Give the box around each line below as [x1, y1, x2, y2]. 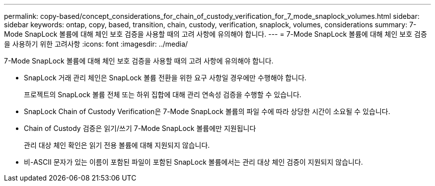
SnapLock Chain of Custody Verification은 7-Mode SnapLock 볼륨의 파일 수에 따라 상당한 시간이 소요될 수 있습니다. [24, 107, 390, 116]
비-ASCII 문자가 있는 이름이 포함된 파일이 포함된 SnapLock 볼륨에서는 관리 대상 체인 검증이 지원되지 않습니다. [24, 158, 363, 166]
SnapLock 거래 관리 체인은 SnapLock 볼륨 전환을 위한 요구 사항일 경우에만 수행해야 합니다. [24, 73, 307, 82]
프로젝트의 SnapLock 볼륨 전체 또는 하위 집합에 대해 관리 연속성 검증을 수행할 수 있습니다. [24, 90, 301, 99]
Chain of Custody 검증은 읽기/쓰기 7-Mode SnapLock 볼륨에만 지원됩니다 [24, 124, 256, 132]
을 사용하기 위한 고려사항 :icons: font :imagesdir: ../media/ [4, 40, 188, 48]
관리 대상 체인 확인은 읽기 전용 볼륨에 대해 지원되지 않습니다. [24, 141, 210, 149]
